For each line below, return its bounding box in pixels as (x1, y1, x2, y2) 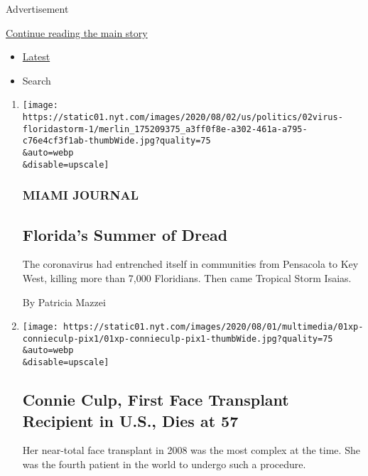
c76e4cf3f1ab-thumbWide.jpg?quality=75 (22, 136, 211, 146)
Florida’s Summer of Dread (22, 223, 228, 245)
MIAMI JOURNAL (22, 186, 139, 204)
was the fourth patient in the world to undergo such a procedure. (22, 456, 306, 471)
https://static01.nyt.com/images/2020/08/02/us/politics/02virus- (22, 112, 343, 123)
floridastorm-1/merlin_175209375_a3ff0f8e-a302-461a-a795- (22, 124, 308, 134)
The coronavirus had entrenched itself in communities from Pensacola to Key (22, 256, 359, 271)
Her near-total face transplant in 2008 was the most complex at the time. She (22, 443, 360, 458)
